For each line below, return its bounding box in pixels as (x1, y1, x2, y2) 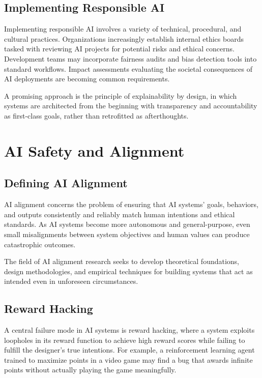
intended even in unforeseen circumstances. (4, 276, 138, 286)
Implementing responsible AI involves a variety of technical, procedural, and (4, 23, 242, 34)
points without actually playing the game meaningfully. (4, 364, 177, 375)
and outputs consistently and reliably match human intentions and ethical (4, 209, 235, 219)
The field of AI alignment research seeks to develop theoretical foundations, (4, 256, 240, 267)
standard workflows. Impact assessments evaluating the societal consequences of (4, 63, 253, 74)
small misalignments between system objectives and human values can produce (4, 228, 250, 239)
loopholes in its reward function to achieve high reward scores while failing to (4, 334, 245, 345)
